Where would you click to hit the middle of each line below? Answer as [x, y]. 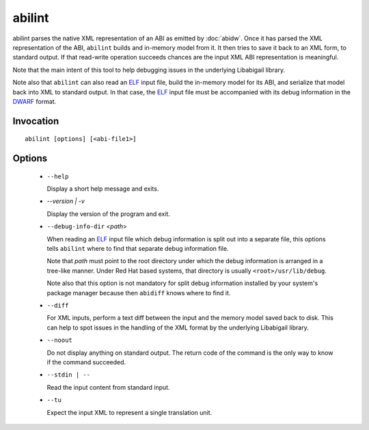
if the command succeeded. [86, 362]
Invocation [36, 121]
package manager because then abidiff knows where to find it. [139, 293]
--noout [60, 340]
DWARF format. [35, 101]
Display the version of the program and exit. [109, 214]
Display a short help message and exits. [103, 189]
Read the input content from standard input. [108, 387]
